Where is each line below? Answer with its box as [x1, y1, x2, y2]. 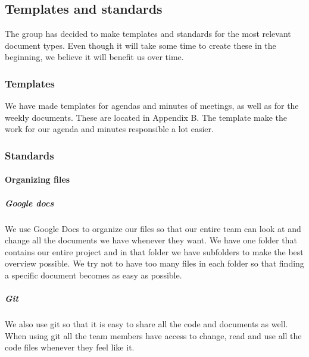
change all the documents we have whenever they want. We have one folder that [5, 234, 297, 246]
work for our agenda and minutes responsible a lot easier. [5, 123, 214, 135]
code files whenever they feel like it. [5, 341, 135, 353]
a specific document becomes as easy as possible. [5, 268, 182, 281]
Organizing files [5, 173, 70, 186]
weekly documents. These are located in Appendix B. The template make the [5, 111, 287, 123]
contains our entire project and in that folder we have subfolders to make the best [5, 245, 304, 258]
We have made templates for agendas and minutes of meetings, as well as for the [5, 99, 299, 112]
